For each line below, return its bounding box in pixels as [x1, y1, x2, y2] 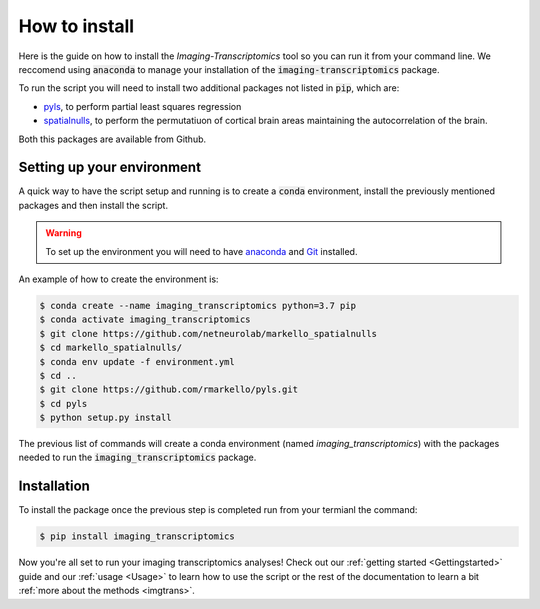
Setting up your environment [18, 159, 202, 176]
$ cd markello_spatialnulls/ [39, 342, 183, 354]
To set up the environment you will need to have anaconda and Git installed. [45, 245, 358, 257]
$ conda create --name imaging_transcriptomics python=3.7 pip [39, 300, 357, 311]
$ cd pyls [39, 398, 88, 409]
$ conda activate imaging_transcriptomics [39, 314, 251, 325]
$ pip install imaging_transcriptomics [39, 531, 235, 542]
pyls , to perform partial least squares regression [43, 100, 242, 112]
